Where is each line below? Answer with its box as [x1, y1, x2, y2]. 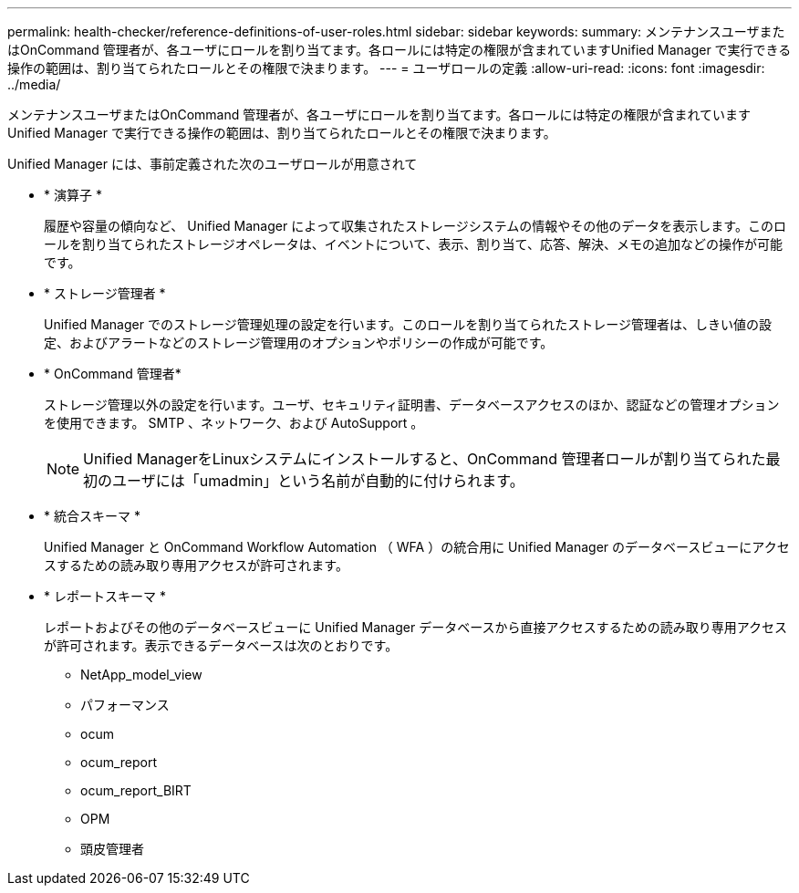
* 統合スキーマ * [44, 508, 140, 524]
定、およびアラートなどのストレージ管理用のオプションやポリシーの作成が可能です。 [44, 335, 554, 350]
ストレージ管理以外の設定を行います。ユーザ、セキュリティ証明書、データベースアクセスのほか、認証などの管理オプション [44, 397, 780, 412]
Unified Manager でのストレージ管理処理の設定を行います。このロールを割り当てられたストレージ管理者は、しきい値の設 [44, 317, 772, 332]
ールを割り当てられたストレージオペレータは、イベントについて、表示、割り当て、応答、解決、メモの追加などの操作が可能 [44, 236, 783, 252]
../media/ [7, 77, 61, 92]
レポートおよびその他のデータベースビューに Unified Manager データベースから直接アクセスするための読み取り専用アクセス [44, 619, 788, 635]
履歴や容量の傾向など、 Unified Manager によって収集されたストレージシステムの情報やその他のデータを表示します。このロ [44, 218, 786, 234]
